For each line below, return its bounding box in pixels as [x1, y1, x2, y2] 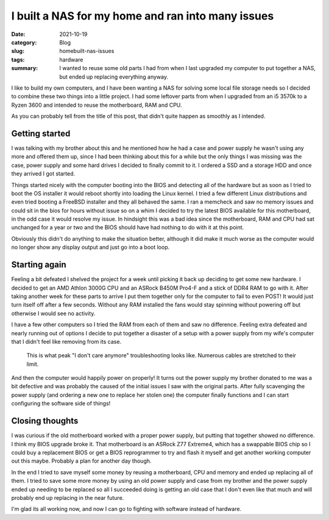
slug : [11, 48, 24, 55]
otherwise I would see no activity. [11, 310, 96, 317]
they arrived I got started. [11, 170, 76, 177]
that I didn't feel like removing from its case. [11, 338, 122, 345]
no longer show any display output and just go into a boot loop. [11, 244, 170, 251]
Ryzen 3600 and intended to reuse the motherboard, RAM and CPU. [11, 101, 182, 109]
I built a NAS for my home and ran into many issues [11, 9, 274, 23]
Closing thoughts [11, 416, 79, 426]
